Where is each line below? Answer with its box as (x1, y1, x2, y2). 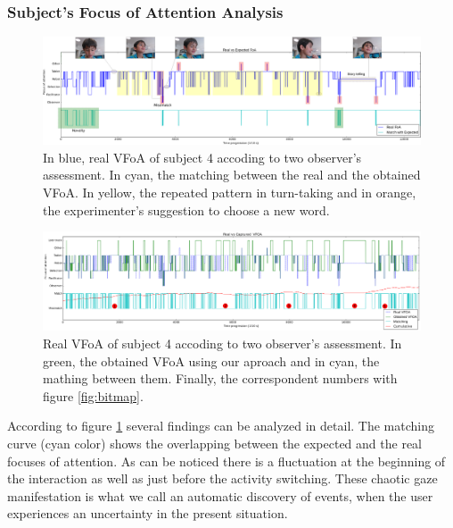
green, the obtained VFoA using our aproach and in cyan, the (43, 351, 380, 370)
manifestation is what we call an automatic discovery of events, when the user (7, 486, 433, 505)
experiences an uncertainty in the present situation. (7, 504, 288, 523)
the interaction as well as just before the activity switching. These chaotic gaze (7, 469, 438, 488)
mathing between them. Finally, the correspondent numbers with (43, 369, 398, 388)
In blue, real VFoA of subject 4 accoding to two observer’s (43, 147, 362, 166)
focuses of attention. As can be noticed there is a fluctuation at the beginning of (7, 451, 446, 470)
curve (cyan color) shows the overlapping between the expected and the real (7, 434, 422, 453)
